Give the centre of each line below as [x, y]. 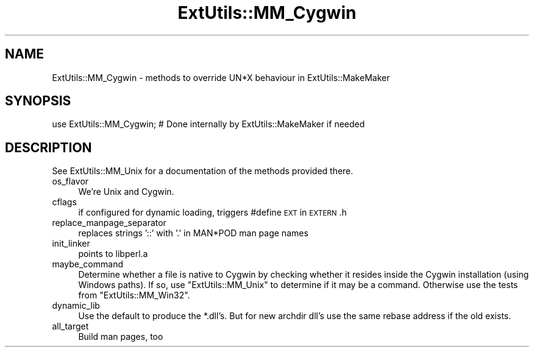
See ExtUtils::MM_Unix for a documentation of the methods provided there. [203, 171]
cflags [64, 202]
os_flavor [70, 181]
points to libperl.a [113, 254]
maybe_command [87, 264]
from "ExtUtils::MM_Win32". [134, 295]
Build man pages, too [121, 337]
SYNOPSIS [38, 101]
